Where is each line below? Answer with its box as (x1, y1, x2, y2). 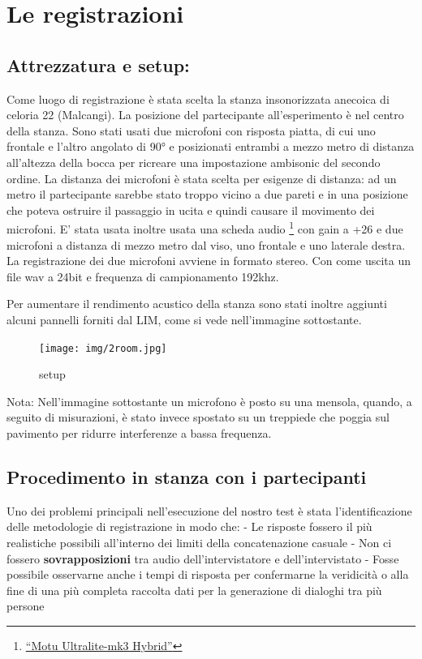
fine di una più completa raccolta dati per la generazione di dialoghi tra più (6, 581, 382, 598)
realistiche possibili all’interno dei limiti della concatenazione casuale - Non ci (6, 533, 392, 550)
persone (6, 597, 45, 614)
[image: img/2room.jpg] (39, 342, 167, 354)
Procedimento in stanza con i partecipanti (6, 464, 367, 489)
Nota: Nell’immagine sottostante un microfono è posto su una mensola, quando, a (6, 392, 412, 409)
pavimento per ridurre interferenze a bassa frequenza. (6, 424, 272, 441)
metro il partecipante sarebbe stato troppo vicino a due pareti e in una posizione (6, 186, 408, 203)
